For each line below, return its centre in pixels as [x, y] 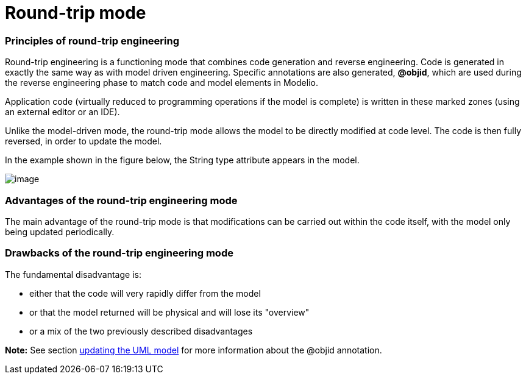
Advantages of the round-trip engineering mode [121, 200]
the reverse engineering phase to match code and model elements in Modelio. [162, 83]
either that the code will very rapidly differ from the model [145, 293]
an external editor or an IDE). [62, 112]
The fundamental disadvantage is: [73, 274]
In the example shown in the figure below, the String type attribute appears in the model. [182, 160]
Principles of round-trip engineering [92, 41]
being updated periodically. [60, 232]
